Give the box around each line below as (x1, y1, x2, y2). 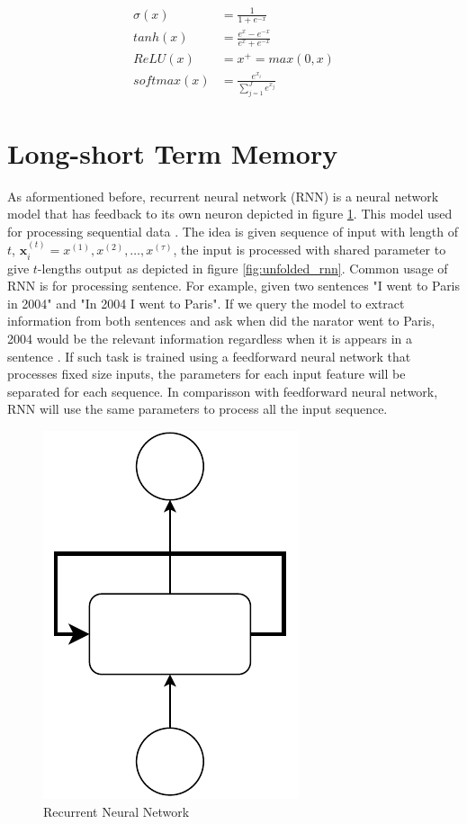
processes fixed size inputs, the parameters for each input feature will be (7, 364, 406, 383)
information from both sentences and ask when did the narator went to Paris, (7, 311, 436, 330)
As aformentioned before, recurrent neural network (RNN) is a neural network (7, 186, 439, 205)
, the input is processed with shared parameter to (173, 240, 446, 259)
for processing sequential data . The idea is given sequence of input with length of (7, 221, 458, 240)
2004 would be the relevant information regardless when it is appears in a (7, 328, 413, 347)
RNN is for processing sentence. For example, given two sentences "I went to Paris (7, 276, 461, 295)
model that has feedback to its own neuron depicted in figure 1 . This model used (7, 204, 453, 223)
